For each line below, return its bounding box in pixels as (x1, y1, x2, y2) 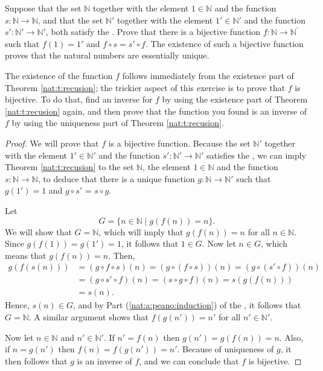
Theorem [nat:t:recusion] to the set (5, 160, 134, 173)
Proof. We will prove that (5, 136, 99, 149)
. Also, (279, 331, 304, 343)
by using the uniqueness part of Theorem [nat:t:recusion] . (11, 116, 224, 129)
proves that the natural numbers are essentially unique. (5, 49, 209, 62)
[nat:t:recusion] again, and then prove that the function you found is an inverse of (5, 104, 307, 117)
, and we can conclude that (139, 354, 239, 367)
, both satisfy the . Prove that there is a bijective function (45, 25, 261, 38)
